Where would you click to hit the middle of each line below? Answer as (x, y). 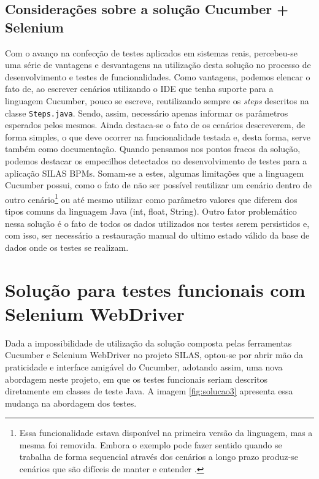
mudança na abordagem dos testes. (71, 403)
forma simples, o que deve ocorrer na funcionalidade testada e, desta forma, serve (158, 136)
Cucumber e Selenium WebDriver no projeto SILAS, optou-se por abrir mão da (154, 355)
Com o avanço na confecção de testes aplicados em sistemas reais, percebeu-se (151, 52)
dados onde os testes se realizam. (67, 247)
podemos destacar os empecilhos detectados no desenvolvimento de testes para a (156, 161)
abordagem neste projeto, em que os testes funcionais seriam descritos (136, 379)
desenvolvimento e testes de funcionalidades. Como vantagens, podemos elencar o (158, 76)
